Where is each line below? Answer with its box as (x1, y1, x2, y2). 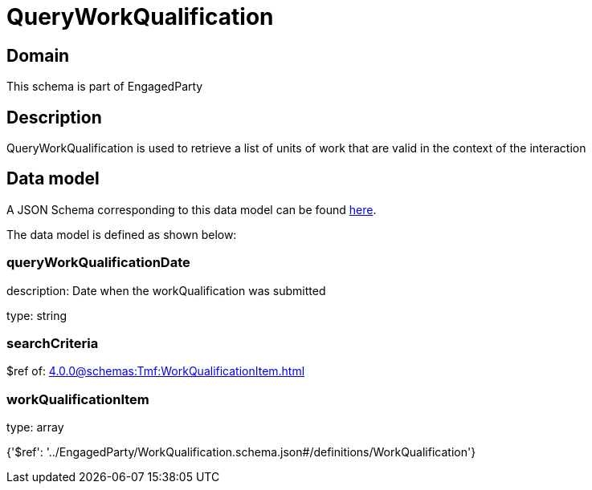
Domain (6, 45, 70, 66)
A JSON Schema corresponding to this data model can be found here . (6, 202, 377, 217)
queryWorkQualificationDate (6, 254, 190, 271)
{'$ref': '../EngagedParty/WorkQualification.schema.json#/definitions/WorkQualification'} (6, 445, 476, 460)
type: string (6, 308, 67, 322)
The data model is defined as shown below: (6, 227, 237, 241)
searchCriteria (6, 334, 99, 351)
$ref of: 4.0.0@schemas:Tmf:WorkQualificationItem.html (6, 364, 305, 379)
